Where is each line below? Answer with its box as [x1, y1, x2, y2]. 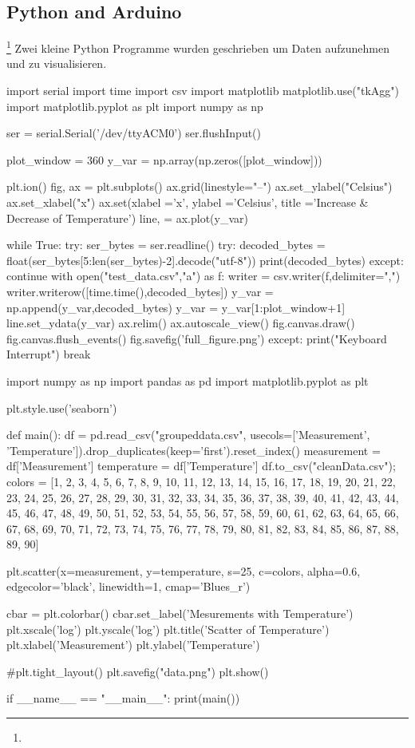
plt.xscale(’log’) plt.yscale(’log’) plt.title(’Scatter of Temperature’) [6, 620, 330, 637]
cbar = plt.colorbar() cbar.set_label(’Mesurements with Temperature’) [6, 605, 354, 622]
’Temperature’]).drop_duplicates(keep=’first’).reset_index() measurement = [6, 441, 381, 458]
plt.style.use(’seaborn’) [6, 399, 117, 416]
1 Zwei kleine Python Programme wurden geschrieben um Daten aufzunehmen [6, 38, 389, 56]
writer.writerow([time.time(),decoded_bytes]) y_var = [6, 283, 274, 299]
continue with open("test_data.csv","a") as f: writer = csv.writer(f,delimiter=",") [6, 267, 401, 284]
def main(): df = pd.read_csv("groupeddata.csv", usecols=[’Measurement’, [6, 426, 370, 443]
